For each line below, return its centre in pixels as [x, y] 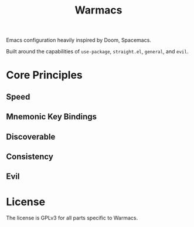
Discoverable [31, 136]
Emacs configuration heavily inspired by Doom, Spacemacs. [79, 40]
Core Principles [45, 75]
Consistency [30, 156]
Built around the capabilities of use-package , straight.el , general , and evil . [97, 52]
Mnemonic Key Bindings [51, 117]
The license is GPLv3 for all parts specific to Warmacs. [72, 218]
